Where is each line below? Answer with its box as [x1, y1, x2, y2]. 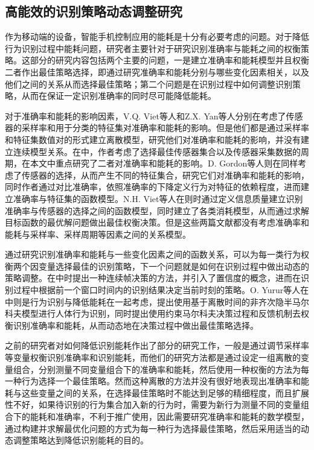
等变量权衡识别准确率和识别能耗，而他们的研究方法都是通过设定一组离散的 [5, 351, 301, 364]
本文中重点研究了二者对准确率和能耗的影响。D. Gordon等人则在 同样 [30, 157, 298, 170]
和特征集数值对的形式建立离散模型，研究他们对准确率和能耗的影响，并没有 [5, 133, 301, 145]
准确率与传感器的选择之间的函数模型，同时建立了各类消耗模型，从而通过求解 [5, 204, 309, 217]
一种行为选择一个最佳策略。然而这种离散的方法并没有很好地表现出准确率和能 [5, 375, 309, 387]
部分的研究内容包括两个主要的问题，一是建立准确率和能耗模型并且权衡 [30, 54, 309, 66]
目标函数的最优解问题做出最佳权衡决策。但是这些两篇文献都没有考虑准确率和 [5, 216, 309, 229]
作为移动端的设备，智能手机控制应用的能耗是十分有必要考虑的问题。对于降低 [5, 30, 309, 43]
